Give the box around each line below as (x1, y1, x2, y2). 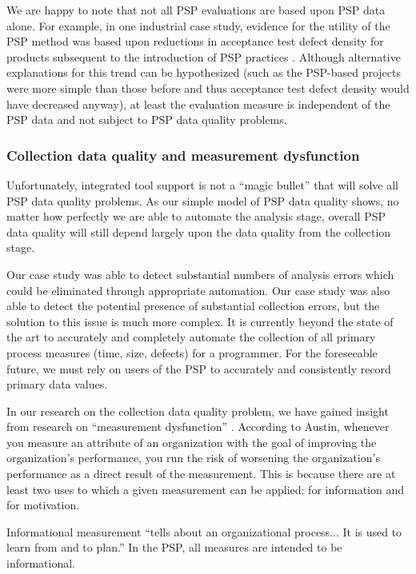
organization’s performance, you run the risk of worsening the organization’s (6, 449, 380, 466)
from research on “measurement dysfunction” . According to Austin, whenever (6, 418, 390, 435)
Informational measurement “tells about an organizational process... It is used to (6, 523, 402, 540)
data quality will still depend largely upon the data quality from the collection (6, 223, 391, 240)
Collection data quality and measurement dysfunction (6, 145, 360, 165)
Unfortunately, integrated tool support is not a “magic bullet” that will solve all (6, 176, 398, 193)
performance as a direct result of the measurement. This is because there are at (6, 465, 396, 482)
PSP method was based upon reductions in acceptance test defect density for (6, 33, 384, 50)
